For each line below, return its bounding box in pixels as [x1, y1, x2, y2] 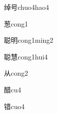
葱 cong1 [4, 18, 28, 28]
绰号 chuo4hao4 [4, 2, 49, 12]
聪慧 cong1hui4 [4, 51, 48, 61]
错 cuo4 [4, 101, 25, 111]
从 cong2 [4, 68, 28, 78]
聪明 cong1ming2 [4, 35, 54, 45]
